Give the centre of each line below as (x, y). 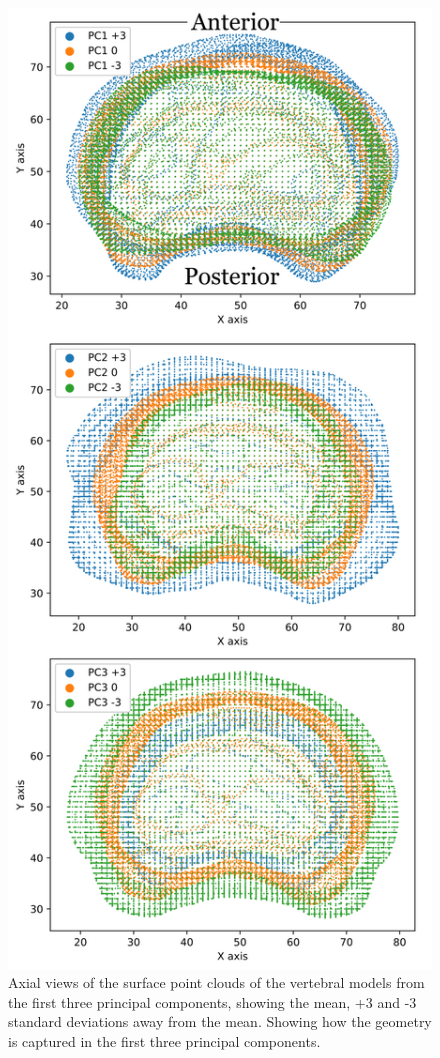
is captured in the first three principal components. (164, 1040)
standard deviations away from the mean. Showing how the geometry (220, 1021)
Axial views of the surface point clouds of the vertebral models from (216, 982)
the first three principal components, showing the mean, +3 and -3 (212, 1001)
